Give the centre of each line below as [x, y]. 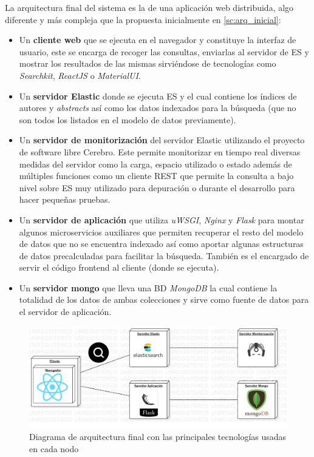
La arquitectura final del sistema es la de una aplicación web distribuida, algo [149, 7]
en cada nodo [54, 448]
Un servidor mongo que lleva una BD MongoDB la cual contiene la [148, 287]
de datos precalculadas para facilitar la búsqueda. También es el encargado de [164, 255]
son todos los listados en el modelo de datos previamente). [128, 119]
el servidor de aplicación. [65, 312]
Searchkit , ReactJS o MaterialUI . [80, 75]
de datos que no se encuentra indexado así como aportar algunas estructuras [161, 244]
